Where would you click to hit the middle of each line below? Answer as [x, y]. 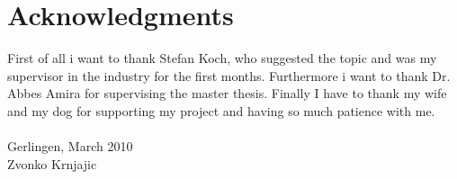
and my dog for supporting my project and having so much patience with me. [221, 110]
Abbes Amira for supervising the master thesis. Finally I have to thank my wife [227, 93]
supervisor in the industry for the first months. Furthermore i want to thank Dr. [229, 75]
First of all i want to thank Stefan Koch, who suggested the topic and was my [222, 58]
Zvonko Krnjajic [52, 163]
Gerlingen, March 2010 [70, 146]
